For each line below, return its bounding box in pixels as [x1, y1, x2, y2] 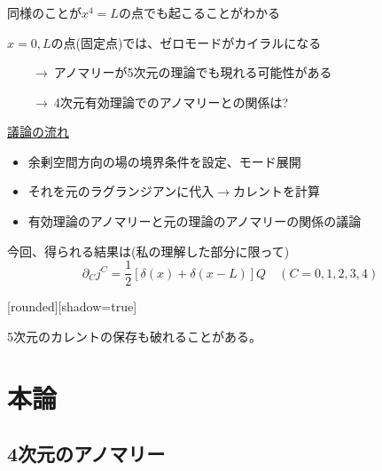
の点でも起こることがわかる [118, 3, 280, 21]
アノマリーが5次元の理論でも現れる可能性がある [53, 63, 332, 82]
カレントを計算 [232, 182, 320, 200]
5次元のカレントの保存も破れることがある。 [7, 326, 261, 345]
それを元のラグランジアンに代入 [27, 182, 214, 200]
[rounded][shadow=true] [7, 297, 137, 316]
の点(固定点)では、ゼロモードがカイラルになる [51, 33, 322, 51]
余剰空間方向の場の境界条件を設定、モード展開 [27, 152, 301, 170]
